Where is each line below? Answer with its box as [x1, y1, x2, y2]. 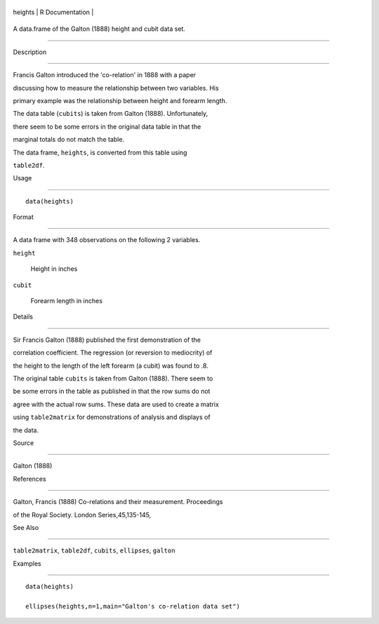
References [13, 474, 46, 483]
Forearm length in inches [30, 297, 103, 305]
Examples [13, 559, 41, 568]
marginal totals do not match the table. [13, 135, 125, 144]
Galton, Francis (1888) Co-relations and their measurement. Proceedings [13, 498, 223, 506]
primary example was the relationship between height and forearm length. [13, 96, 227, 105]
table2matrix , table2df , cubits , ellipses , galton [13, 546, 175, 555]
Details [13, 312, 33, 321]
